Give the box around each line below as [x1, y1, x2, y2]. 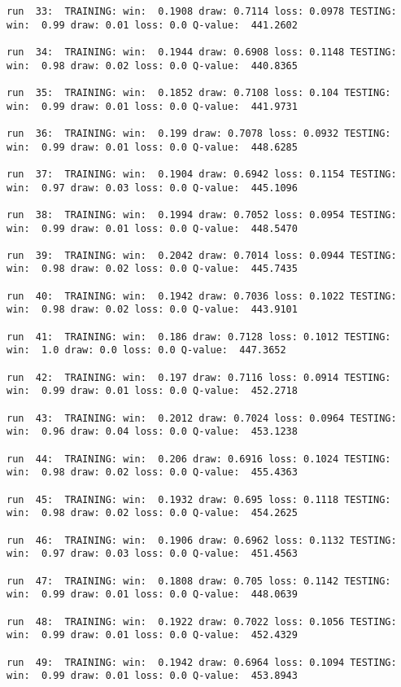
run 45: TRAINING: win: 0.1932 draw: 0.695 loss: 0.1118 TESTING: [7, 493, 391, 505]
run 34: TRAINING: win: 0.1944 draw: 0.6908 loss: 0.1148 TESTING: [7, 46, 397, 58]
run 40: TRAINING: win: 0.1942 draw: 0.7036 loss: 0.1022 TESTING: [7, 290, 397, 302]
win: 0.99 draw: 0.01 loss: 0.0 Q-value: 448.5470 [7, 222, 298, 234]
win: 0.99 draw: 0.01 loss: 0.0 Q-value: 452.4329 [7, 629, 298, 641]
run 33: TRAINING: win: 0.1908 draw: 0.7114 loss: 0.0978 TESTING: [7, 6, 397, 17]
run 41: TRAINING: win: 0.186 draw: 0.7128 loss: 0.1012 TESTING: [7, 330, 391, 343]
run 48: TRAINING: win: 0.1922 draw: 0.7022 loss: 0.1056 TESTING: [7, 615, 397, 628]
